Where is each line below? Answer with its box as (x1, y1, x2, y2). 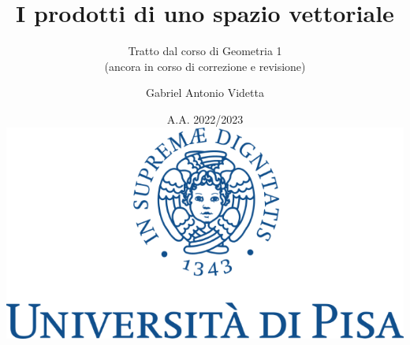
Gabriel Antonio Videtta (146, 84, 264, 101)
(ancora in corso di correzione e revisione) (104, 57, 306, 74)
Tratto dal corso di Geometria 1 (128, 43, 282, 59)
